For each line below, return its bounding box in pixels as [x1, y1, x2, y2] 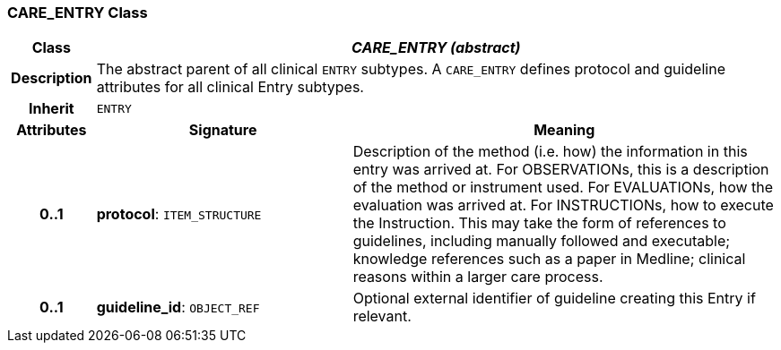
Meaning [534, 121, 595, 140]
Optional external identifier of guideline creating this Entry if [352, 289, 756, 308]
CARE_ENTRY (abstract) [351, 38, 521, 57]
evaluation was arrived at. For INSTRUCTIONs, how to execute [352, 196, 774, 215]
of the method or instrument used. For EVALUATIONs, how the [352, 178, 774, 197]
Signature [188, 121, 257, 140]
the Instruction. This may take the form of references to [352, 214, 726, 233]
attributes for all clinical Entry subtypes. [96, 78, 364, 97]
